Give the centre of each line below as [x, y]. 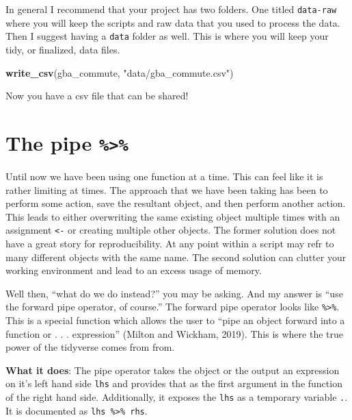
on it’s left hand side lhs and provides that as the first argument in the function [174, 383]
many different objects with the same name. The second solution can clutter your [176, 257]
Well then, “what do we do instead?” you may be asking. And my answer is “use [174, 293]
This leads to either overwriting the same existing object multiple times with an [173, 216]
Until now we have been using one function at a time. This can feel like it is [164, 176]
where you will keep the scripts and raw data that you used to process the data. [173, 22]
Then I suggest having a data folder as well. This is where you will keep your [167, 36]
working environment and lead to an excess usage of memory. [134, 270]
